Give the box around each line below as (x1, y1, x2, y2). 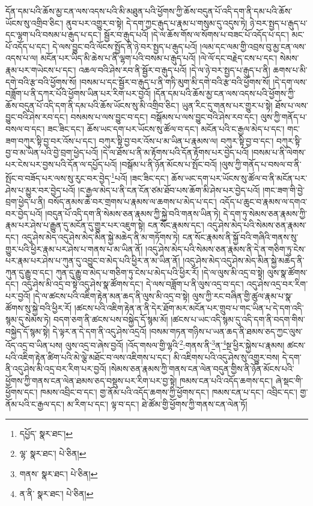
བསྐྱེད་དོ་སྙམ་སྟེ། (5, 325, 50, 337)
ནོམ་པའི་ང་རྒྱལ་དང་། (5, 397, 65, 410)
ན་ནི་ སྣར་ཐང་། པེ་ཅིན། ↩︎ (19, 487, 94, 500)
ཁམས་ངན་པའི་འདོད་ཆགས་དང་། (179, 374, 273, 386)
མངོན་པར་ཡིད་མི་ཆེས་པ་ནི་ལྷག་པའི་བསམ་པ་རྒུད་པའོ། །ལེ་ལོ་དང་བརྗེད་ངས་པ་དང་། (40, 52, 278, 64)
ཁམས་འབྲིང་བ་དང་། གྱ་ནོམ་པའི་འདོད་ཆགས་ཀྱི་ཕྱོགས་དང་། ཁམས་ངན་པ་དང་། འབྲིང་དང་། (40, 386, 297, 398)
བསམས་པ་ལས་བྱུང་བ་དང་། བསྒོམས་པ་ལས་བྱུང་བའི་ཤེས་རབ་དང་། (70, 111, 258, 123)
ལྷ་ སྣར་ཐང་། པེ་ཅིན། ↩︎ (19, 447, 87, 460)
